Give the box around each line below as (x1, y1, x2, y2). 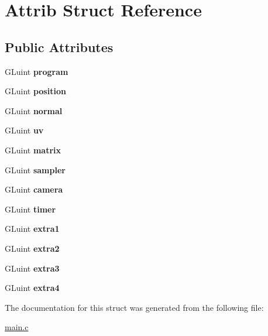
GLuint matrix (5, 143, 61, 156)
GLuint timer (5, 203, 56, 215)
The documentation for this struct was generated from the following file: (5, 301, 264, 313)
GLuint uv (5, 124, 44, 136)
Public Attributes (5, 37, 114, 56)
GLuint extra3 (5, 262, 60, 274)
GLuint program (5, 65, 68, 77)
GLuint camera (5, 183, 63, 196)
